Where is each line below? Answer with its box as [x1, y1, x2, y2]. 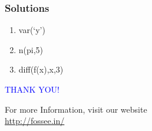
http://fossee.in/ [5, 114, 65, 127]
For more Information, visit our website [5, 103, 147, 115]
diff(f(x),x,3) [18, 63, 64, 76]
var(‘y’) [18, 24, 45, 36]
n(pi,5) [18, 43, 44, 55]
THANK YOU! [5, 83, 60, 95]
